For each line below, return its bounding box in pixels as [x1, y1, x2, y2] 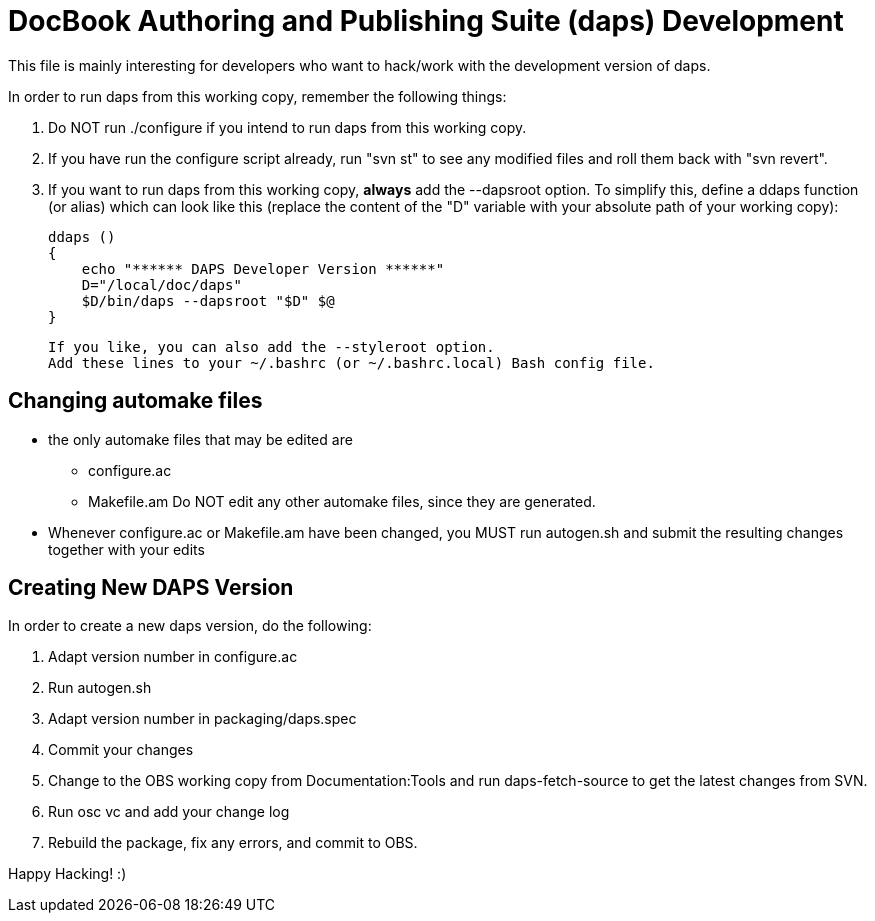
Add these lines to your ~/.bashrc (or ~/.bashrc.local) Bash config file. [48, 354, 655, 371]
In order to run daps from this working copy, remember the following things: [8, 87, 507, 105]
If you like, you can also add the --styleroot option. [48, 338, 495, 355]
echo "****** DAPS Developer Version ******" [81, 260, 445, 277]
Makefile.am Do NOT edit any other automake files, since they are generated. [88, 492, 596, 510]
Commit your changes [48, 741, 194, 759]
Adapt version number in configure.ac [48, 648, 298, 666]
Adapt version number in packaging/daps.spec [48, 710, 357, 728]
